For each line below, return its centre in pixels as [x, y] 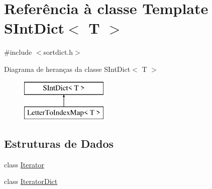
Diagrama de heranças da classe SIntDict [67, 69]
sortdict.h [58, 52]
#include [18, 52]
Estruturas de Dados [59, 144]
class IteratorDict [31, 181]
